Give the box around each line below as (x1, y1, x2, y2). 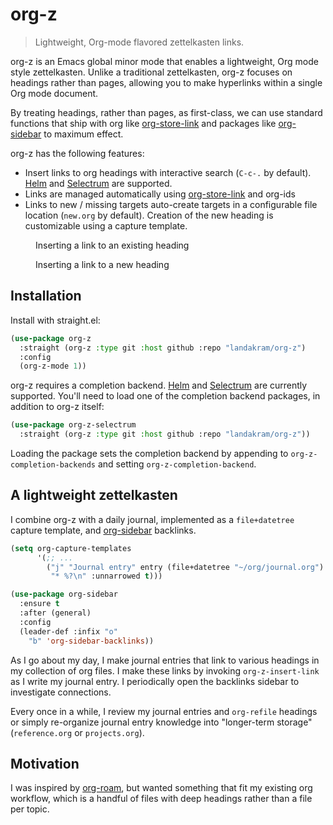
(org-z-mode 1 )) (19, 361, 87, 372)
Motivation (10, 755, 80, 772)
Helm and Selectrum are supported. (24, 177, 173, 189)
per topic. (10, 803, 50, 815)
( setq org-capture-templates (10, 543, 132, 553)
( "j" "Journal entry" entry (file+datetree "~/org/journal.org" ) (46, 562, 325, 572)
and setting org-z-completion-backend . (97, 458, 257, 470)
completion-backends (10, 460, 97, 470)
